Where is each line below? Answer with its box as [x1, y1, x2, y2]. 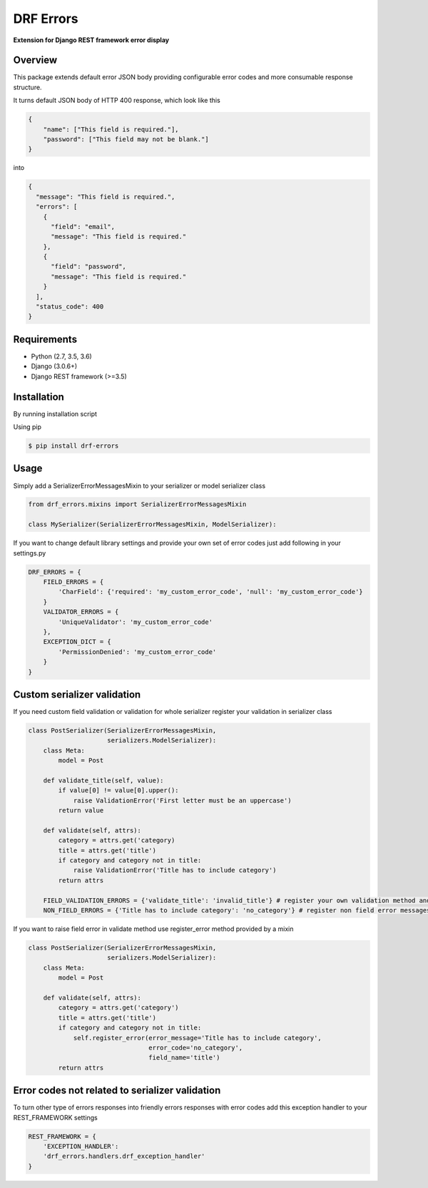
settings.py [13, 548, 46, 557]
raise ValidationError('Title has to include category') [73, 866, 277, 875]
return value [58, 807, 104, 815]
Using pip [13, 423, 42, 431]
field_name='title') [148, 1054, 220, 1062]
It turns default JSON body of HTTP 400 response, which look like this [13, 96, 220, 105]
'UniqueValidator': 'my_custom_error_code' [58, 618, 213, 626]
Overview [13, 54, 58, 66]
